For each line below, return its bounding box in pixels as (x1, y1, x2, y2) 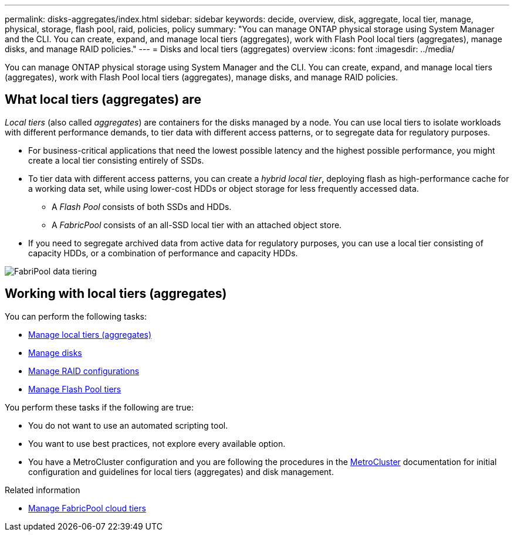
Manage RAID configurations (28, 365, 140, 376)
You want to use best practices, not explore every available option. (28, 438, 286, 449)
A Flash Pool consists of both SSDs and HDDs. (52, 201, 232, 212)
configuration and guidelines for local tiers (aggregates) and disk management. (28, 466, 334, 477)
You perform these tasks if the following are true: (5, 402, 194, 412)
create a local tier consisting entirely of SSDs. (28, 155, 204, 165)
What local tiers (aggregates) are (5, 92, 201, 107)
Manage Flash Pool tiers (28, 384, 121, 394)
